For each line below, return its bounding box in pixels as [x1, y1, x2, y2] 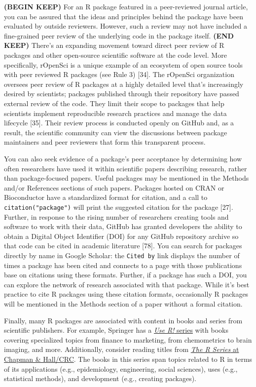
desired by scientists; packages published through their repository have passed [4, 88, 239, 99]
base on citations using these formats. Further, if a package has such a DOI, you [4, 270, 247, 280]
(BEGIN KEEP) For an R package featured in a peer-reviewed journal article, [4, 1, 248, 11]
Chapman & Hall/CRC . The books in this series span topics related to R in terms [4, 353, 253, 364]
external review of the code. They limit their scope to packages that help [4, 98, 224, 108]
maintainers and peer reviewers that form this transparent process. [4, 137, 206, 147]
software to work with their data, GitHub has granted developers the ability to [4, 221, 242, 232]
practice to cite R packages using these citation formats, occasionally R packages [4, 289, 249, 299]
